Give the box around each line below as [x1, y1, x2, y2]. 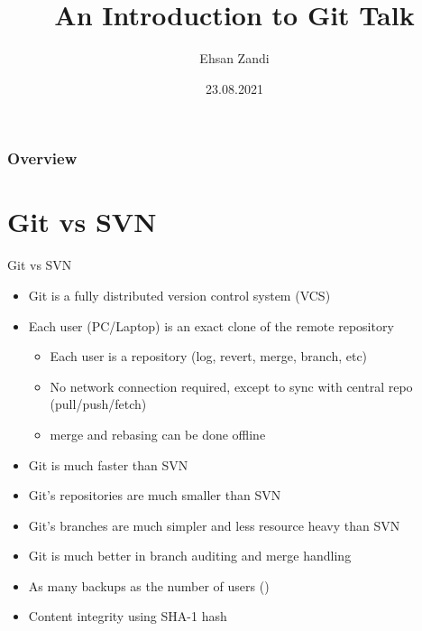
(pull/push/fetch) [50, 394, 147, 413]
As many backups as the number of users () [28, 576, 270, 595]
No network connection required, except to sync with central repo [50, 376, 413, 395]
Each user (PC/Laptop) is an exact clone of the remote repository [28, 316, 394, 335]
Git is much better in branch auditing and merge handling [28, 546, 352, 565]
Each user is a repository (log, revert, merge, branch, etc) [50, 347, 368, 366]
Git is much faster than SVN [28, 455, 188, 474]
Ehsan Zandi [199, 49, 270, 68]
